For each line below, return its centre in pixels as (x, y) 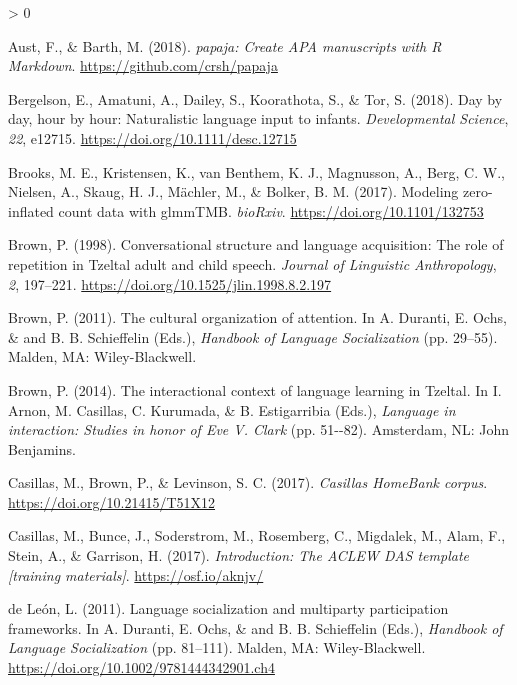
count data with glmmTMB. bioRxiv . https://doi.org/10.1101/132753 (271, 210)
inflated (31, 210)
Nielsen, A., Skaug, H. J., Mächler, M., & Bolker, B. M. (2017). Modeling (233, 191)
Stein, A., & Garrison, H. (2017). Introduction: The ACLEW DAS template (238, 555)
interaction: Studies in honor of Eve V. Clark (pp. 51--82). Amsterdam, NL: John (259, 429)
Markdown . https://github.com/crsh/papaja (143, 65)
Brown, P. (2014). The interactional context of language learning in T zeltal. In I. (255, 389)
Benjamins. (42, 448)
